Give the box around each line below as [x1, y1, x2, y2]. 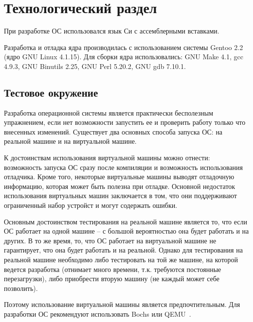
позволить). [4, 283, 38, 293]
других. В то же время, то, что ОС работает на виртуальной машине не [4, 235, 217, 245]
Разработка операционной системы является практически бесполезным [4, 107, 213, 118]
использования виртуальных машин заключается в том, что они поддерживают [4, 190, 237, 201]
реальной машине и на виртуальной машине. [4, 136, 137, 146]
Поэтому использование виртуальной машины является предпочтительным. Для [4, 299, 240, 309]
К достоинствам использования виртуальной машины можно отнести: [4, 153, 210, 163]
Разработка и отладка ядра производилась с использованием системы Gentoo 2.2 [4, 42, 243, 52]
